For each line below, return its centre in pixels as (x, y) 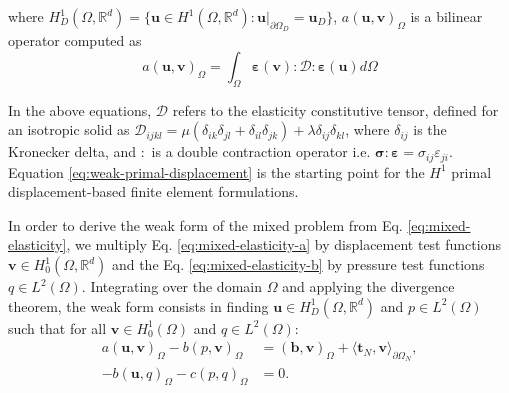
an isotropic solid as (69, 129)
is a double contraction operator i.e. (261, 151)
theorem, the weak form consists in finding (138, 305)
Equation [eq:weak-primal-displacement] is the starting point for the (216, 171)
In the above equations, (80, 109)
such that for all (57, 327)
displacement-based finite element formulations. (153, 191)
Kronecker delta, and (72, 151)
